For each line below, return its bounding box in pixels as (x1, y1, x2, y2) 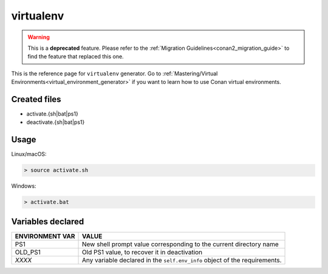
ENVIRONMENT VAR (15, 231, 75, 240)
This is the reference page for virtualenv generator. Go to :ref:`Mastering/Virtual (11, 70, 218, 77)
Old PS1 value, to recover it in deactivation (82, 248, 203, 256)
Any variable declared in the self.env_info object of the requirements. (82, 256, 282, 264)
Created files (11, 94, 61, 104)
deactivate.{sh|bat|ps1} (26, 118, 85, 126)
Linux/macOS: (11, 151, 47, 158)
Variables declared (11, 216, 84, 227)
